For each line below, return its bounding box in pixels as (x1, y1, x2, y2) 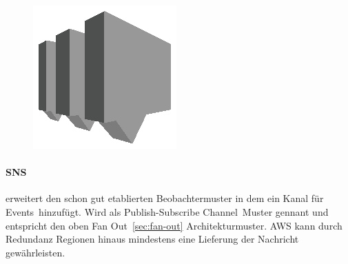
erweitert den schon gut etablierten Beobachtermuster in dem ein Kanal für (6, 191, 324, 205)
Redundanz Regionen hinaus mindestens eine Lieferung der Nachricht (6, 232, 299, 246)
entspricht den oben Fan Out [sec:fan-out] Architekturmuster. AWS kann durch (6, 218, 342, 232)
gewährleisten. (6, 245, 65, 259)
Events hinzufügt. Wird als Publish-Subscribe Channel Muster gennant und (6, 204, 329, 219)
